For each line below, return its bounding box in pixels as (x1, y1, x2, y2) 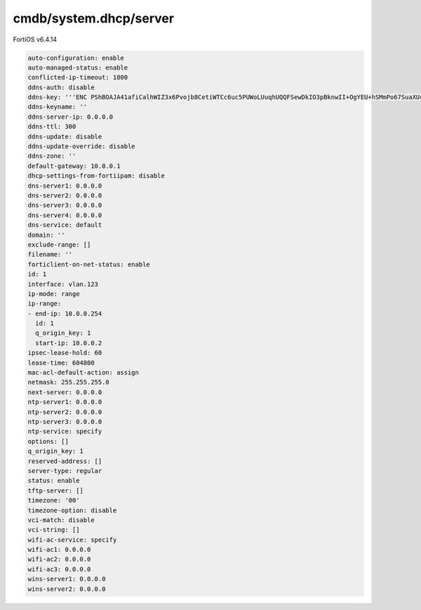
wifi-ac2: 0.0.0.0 (27, 555, 91, 564)
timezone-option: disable (27, 506, 117, 514)
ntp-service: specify (27, 427, 102, 436)
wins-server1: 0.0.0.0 (27, 575, 106, 583)
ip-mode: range (27, 290, 80, 298)
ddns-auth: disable (27, 83, 95, 91)
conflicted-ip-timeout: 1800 (27, 74, 128, 82)
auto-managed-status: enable (27, 63, 128, 72)
